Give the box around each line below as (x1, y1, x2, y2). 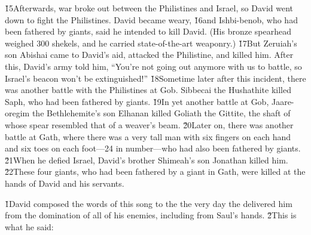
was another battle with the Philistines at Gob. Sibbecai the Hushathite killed (5, 84, 292, 96)
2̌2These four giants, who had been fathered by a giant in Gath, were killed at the (5, 165, 306, 178)
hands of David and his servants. (5, 177, 124, 189)
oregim (5, 107, 30, 119)
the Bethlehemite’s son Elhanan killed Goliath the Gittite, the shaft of (32, 107, 291, 119)
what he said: (5, 220, 54, 233)
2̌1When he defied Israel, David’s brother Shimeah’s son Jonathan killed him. (5, 153, 288, 166)
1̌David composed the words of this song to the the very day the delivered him (5, 197, 292, 209)
